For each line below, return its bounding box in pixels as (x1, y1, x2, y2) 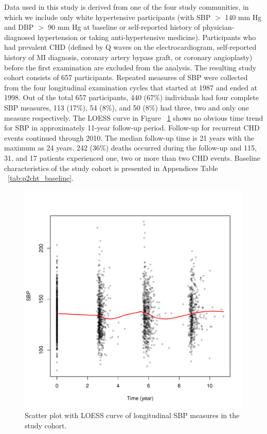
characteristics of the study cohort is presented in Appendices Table (4, 162, 218, 173)
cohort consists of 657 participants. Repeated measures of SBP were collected (4, 72, 248, 83)
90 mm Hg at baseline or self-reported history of (48, 22, 200, 32)
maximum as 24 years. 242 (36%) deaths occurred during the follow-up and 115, (4, 142, 257, 153)
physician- (202, 22, 235, 32)
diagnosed (4, 31, 35, 42)
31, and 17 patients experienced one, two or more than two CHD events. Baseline (4, 152, 261, 163)
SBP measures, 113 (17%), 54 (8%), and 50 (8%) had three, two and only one (4, 102, 249, 112)
